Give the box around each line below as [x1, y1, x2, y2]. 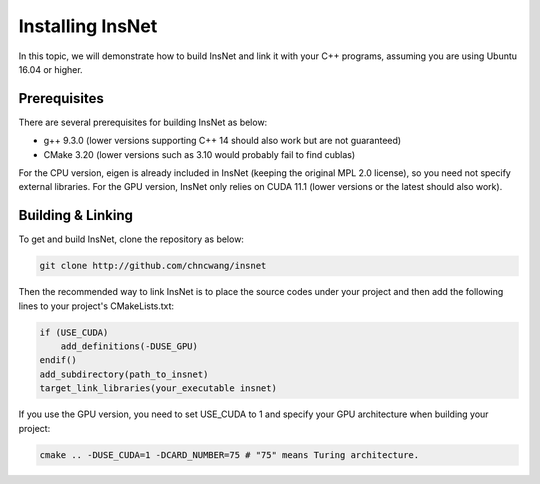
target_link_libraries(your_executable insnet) [39, 383, 277, 394]
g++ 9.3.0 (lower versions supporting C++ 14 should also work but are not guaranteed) [43, 135, 402, 147]
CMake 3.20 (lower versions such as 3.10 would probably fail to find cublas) [43, 148, 356, 160]
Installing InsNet [18, 15, 158, 37]
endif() [39, 355, 77, 366]
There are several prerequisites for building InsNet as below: [18, 116, 268, 128]
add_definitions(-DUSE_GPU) [60, 341, 199, 352]
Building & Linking [18, 207, 134, 224]
